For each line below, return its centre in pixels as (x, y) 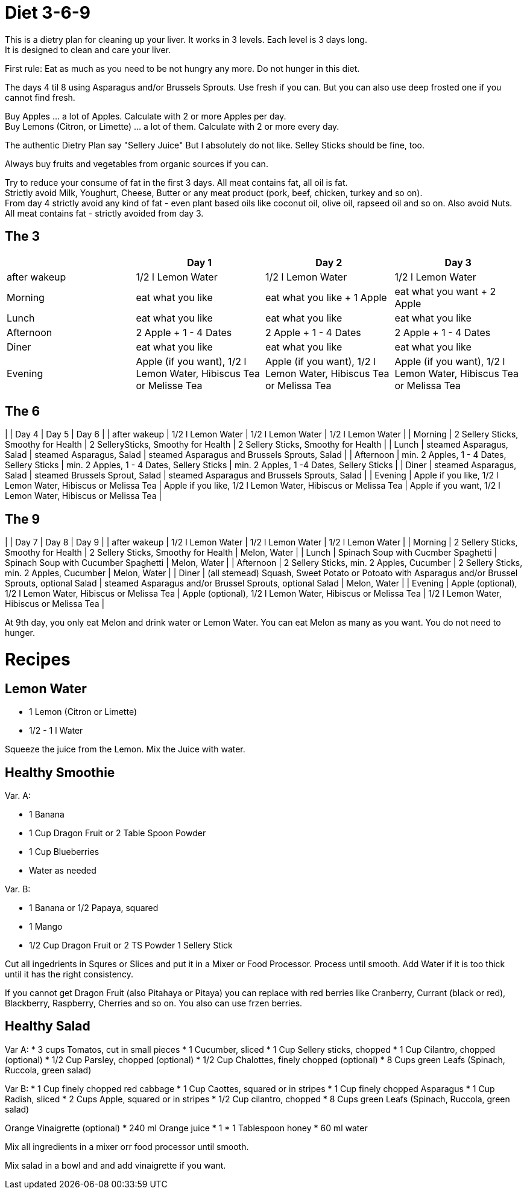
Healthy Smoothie (60, 772)
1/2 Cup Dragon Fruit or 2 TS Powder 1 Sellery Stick (131, 945)
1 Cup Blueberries (64, 852)
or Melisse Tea (169, 385)
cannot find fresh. (40, 97)
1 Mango (46, 927)
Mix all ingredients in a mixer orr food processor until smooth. (127, 1146)
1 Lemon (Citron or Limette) (83, 712)
